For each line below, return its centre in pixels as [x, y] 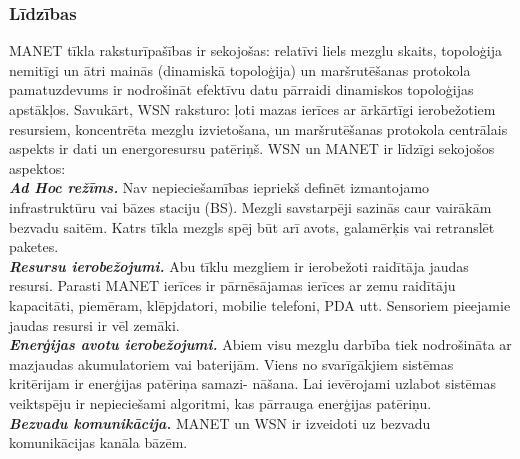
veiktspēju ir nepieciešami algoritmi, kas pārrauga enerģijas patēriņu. [220, 402]
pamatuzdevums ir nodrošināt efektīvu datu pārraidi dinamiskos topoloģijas [241, 89]
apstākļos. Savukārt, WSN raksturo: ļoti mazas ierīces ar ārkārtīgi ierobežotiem [252, 109]
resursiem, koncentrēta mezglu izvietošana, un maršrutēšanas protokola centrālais [258, 128]
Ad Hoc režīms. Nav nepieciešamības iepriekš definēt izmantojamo [219, 187]
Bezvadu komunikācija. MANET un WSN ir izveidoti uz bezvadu [220, 422]
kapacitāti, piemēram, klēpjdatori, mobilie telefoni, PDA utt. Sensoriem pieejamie [260, 304]
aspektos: [37, 167]
